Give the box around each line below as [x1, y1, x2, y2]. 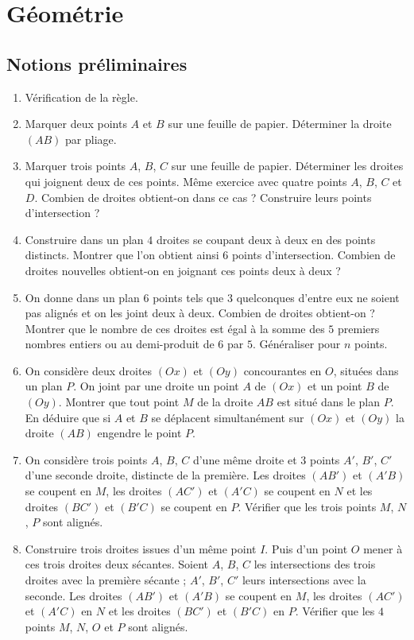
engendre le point [97, 425, 182, 441]
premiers [338, 320, 380, 336]
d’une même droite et [192, 451, 297, 467]
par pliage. [65, 130, 117, 147]
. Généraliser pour [252, 336, 341, 352]
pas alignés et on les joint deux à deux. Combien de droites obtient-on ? [25, 304, 375, 321]
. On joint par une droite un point [73, 378, 239, 394]
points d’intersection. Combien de [231, 246, 396, 263]
